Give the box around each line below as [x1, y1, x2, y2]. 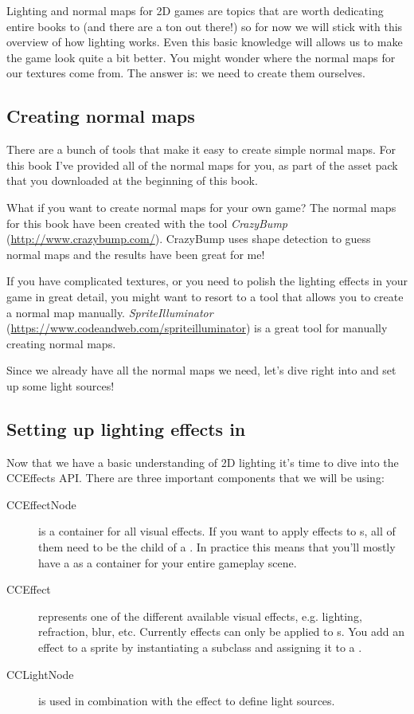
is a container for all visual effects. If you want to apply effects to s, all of [38, 523, 396, 539]
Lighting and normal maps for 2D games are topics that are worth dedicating [6, 2, 384, 18]
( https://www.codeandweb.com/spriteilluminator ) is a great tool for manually [6, 320, 388, 336]
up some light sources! [6, 377, 115, 394]
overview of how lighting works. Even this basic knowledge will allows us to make [6, 33, 403, 50]
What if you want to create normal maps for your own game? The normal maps [6, 198, 396, 215]
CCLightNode [6, 665, 74, 682]
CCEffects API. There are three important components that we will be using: [6, 469, 385, 486]
